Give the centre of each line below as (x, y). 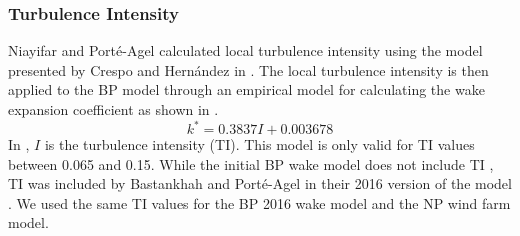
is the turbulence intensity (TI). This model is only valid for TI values (259, 144)
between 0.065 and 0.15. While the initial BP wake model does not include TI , (251, 163)
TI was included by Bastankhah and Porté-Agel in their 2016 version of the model (260, 183)
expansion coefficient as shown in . (113, 109)
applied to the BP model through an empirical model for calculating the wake (246, 89)
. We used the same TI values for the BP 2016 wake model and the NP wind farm (259, 202)
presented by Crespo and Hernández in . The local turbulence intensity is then (248, 69)
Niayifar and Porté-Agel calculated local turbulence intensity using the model (245, 50)
